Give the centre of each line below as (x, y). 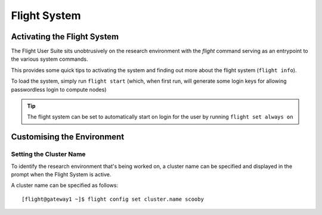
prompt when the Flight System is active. (61, 174)
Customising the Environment (68, 137)
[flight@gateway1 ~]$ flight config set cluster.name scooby (113, 199)
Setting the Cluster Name (48, 154)
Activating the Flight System (65, 37)
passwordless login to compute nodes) (59, 89)
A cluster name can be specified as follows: (65, 185)
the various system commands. (49, 59)
